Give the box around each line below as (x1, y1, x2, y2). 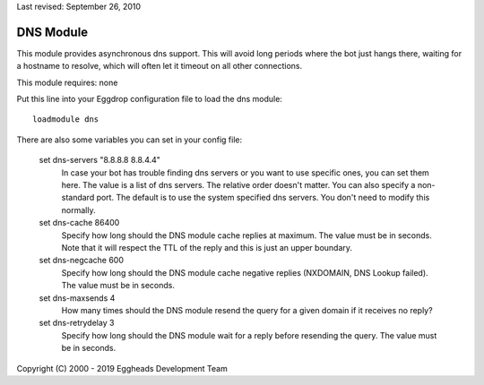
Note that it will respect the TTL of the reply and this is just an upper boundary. (61, 242, 353, 252)
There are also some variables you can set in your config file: (16, 134, 242, 145)
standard (61, 192, 95, 203)
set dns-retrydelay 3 (39, 318, 115, 329)
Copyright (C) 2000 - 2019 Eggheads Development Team (16, 363, 228, 373)
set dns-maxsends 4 (39, 292, 116, 304)
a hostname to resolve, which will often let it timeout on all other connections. (16, 61, 303, 72)
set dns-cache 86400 (39, 218, 120, 228)
